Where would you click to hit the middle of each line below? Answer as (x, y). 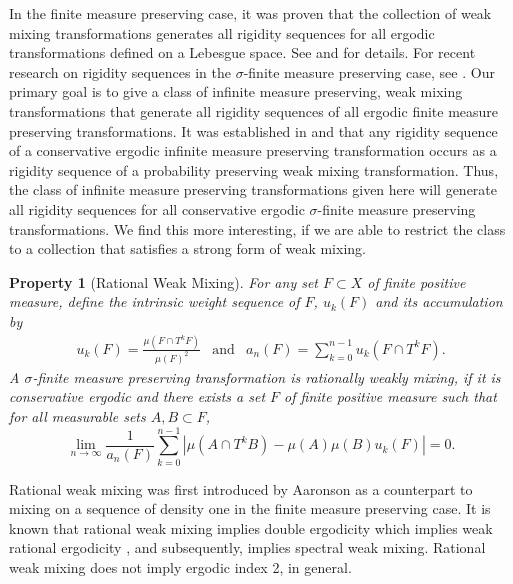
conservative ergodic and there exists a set (137, 396)
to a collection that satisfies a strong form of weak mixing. (187, 248)
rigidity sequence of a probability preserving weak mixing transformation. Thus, (254, 169)
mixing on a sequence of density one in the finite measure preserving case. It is (250, 508)
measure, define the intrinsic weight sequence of (154, 301)
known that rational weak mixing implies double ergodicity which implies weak (251, 527)
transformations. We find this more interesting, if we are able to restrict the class (257, 228)
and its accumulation (439, 301)
